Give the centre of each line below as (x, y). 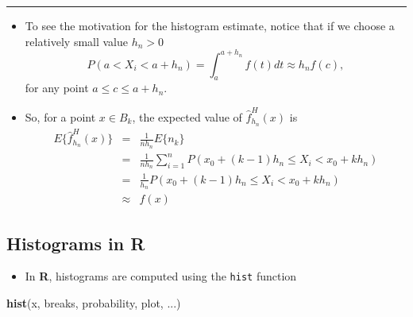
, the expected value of (187, 116)
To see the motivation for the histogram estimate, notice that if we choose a (210, 25)
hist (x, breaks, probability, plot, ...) (94, 303)
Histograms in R (76, 243)
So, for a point (60, 116)
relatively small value (77, 41)
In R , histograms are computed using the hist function (161, 276)
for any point (57, 88)
